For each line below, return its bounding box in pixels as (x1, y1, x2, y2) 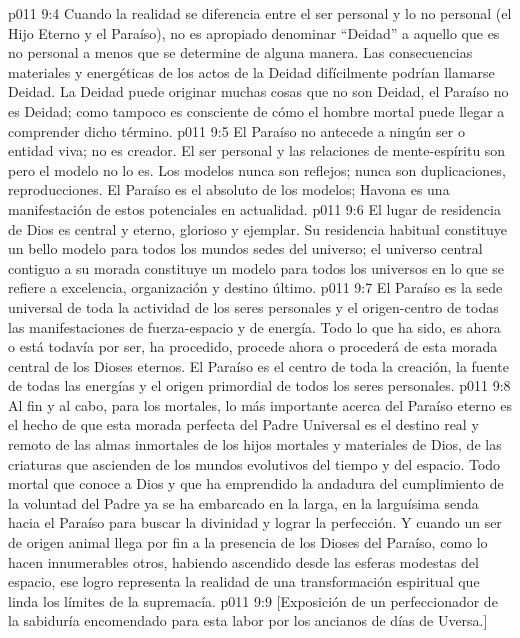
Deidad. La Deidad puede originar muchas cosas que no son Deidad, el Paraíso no (8, 81, 509, 102)
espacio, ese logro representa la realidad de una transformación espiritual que (8, 571, 480, 592)
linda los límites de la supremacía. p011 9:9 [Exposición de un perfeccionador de (8, 590, 498, 611)
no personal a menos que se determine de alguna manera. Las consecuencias (8, 42, 473, 63)
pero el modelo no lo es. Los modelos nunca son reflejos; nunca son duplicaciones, (8, 159, 506, 180)
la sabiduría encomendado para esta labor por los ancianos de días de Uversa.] (8, 610, 488, 631)
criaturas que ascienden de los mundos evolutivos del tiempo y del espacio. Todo (8, 453, 501, 474)
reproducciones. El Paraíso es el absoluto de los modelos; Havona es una (8, 179, 450, 200)
